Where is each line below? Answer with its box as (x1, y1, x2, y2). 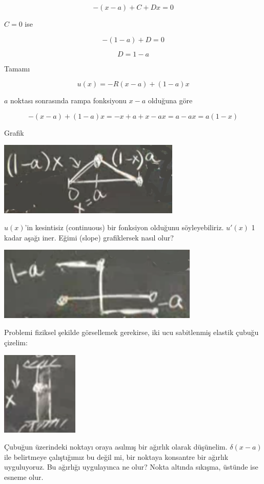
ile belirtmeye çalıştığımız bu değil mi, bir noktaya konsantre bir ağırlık (4, 451, 229, 462)
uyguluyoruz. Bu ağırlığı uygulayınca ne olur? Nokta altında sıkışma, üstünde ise (4, 461, 258, 472)
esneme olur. (4, 472, 44, 482)
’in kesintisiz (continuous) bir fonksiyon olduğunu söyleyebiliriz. (25, 222, 224, 233)
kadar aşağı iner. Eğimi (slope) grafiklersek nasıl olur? (4, 232, 174, 243)
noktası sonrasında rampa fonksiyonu (10, 95, 127, 106)
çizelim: (4, 337, 28, 347)
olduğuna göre (148, 95, 193, 106)
